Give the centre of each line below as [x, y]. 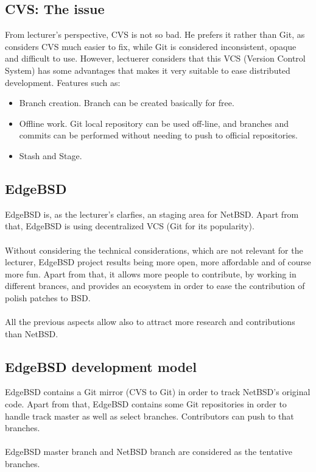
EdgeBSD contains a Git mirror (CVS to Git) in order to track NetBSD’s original [158, 392]
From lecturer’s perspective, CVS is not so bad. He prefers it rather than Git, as [155, 34]
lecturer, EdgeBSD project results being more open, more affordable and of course [158, 262]
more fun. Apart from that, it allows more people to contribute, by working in [151, 274]
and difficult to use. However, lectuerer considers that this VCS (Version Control [155, 58]
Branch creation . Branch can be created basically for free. [127, 103]
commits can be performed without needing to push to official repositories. [158, 135]
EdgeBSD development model [101, 366]
